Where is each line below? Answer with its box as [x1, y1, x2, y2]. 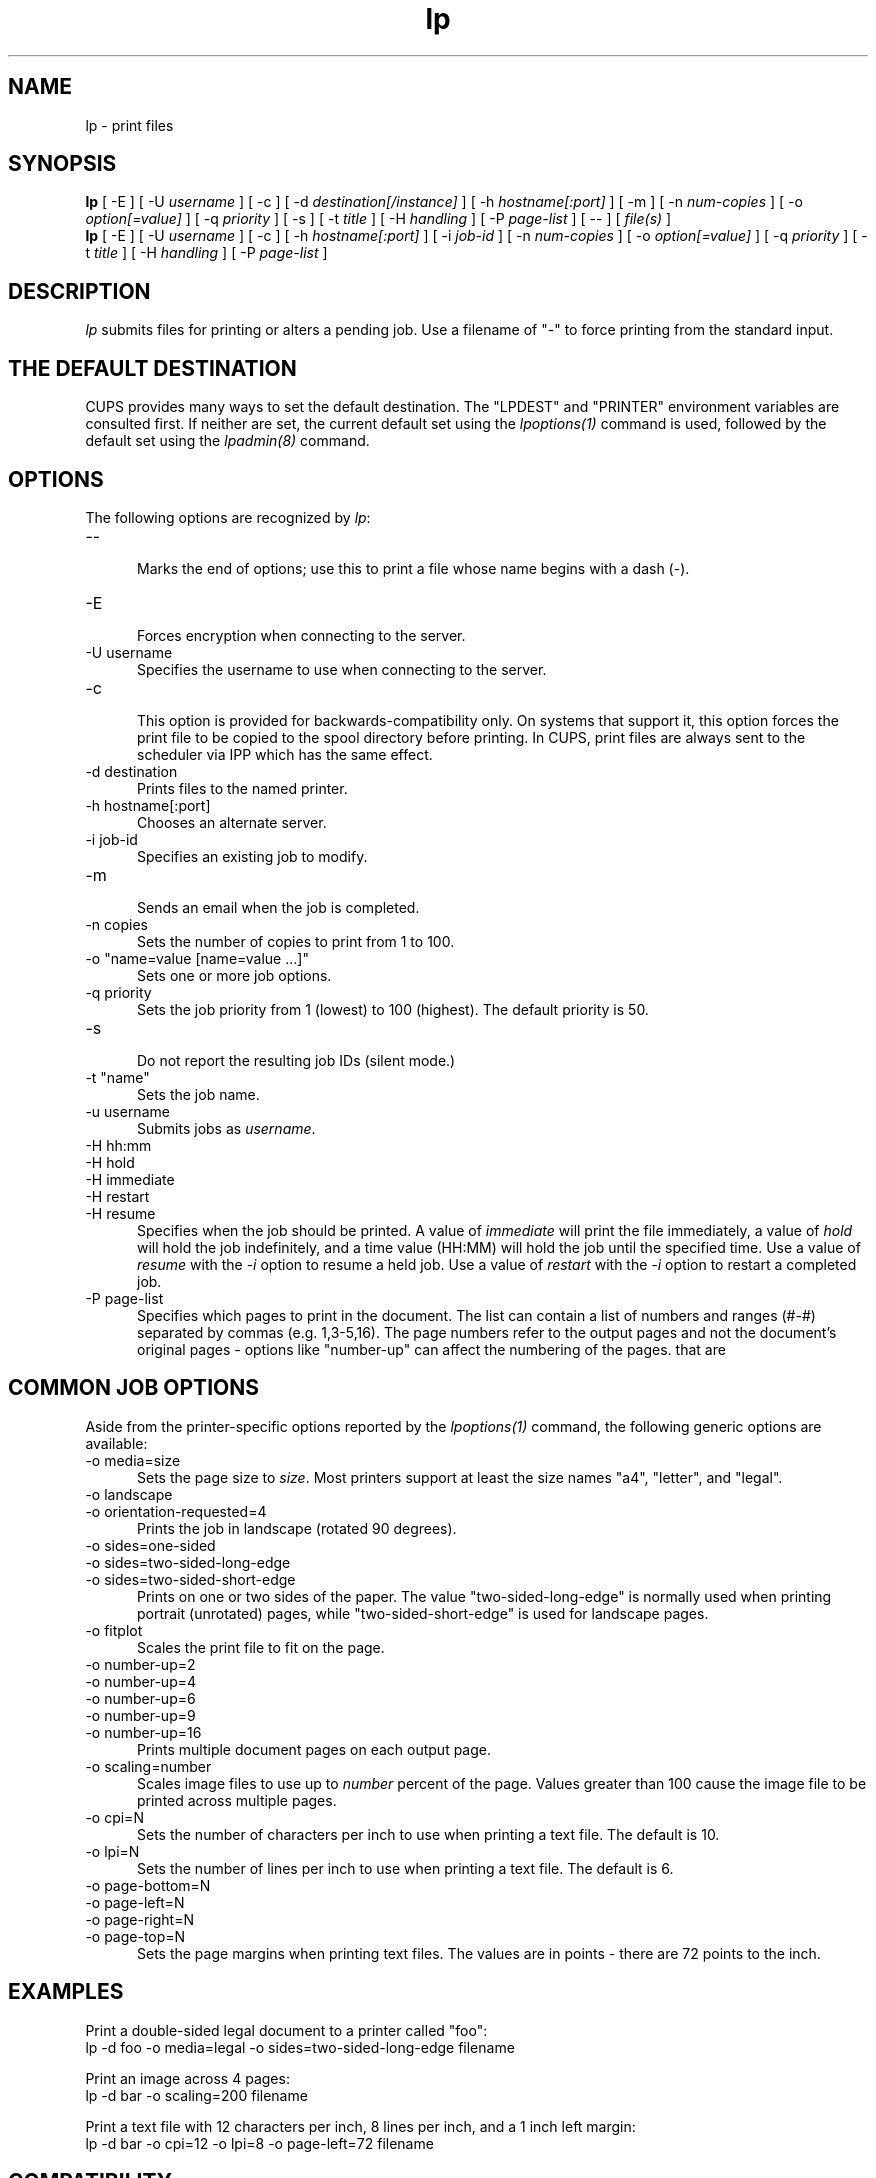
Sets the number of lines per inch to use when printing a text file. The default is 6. [137, 1859, 674, 1877]
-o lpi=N [85, 1842, 140, 1860]
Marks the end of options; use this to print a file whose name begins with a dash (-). [137, 559, 690, 577]
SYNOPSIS [8, 151, 117, 177]
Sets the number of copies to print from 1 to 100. [137, 932, 455, 950]
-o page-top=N [85, 1927, 186, 1945]
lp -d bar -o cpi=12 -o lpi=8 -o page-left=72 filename [85, 2134, 434, 2152]
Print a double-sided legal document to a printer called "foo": [85, 2021, 488, 2039]
